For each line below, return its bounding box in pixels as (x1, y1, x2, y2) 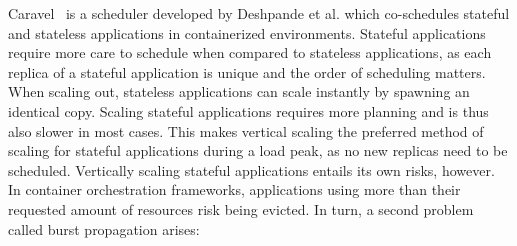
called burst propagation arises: (8, 218, 200, 239)
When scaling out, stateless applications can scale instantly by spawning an (8, 81, 470, 102)
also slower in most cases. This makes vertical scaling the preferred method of (8, 120, 484, 141)
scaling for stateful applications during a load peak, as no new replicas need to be (8, 140, 508, 161)
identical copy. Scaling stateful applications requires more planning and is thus (8, 100, 489, 121)
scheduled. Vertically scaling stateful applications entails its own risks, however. (8, 159, 495, 180)
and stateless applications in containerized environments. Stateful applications (8, 22, 486, 43)
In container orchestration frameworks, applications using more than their (8, 179, 461, 200)
